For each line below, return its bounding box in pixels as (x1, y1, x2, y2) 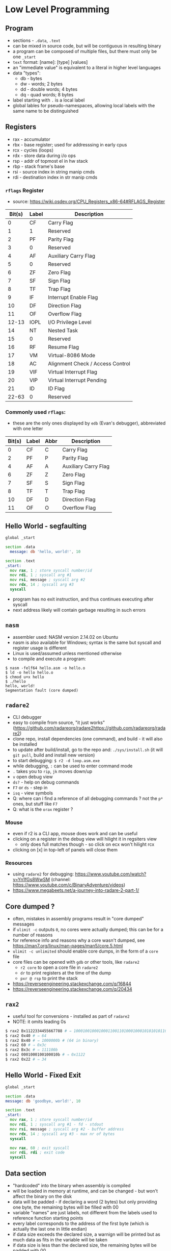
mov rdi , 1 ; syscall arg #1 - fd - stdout (10, 1122, 103, 1127)
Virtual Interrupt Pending (48, 377, 107, 384)
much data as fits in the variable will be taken (12, 1236, 108, 1243)
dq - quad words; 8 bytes (20, 92, 74, 97)
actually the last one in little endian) (12, 1225, 88, 1232)
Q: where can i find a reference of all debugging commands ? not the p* (12, 795, 163, 802)
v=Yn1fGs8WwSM (12, 877, 50, 883)
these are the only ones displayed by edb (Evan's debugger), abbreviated (12, 420, 166, 427)
